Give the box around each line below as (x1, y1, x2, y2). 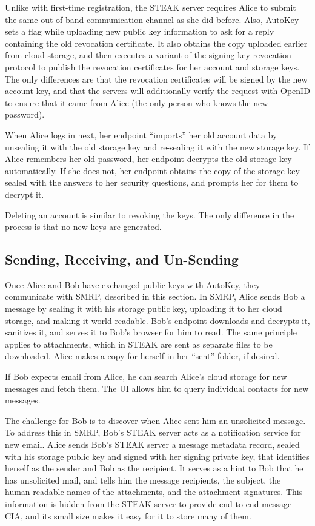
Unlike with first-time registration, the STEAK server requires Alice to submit (5, 1, 296, 13)
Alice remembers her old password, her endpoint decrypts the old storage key (5, 152, 292, 165)
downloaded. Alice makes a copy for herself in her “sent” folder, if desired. (5, 349, 280, 362)
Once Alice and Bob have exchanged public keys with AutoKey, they (5, 278, 260, 291)
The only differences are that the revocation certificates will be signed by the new (5, 72, 308, 85)
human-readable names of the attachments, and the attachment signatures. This (5, 485, 303, 498)
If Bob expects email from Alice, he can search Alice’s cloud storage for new (5, 370, 287, 383)
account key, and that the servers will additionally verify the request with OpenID (5, 84, 310, 97)
